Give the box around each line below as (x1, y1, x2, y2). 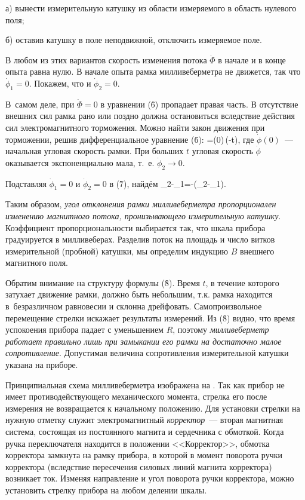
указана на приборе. (5, 358, 78, 371)
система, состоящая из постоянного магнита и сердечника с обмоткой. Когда (5, 425, 284, 438)
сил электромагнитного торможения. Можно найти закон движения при (5, 121, 265, 133)
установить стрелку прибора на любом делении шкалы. (5, 483, 207, 496)
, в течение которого (205, 276, 279, 289)
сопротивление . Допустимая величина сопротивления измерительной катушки (5, 346, 289, 359)
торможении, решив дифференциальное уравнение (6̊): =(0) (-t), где (5, 133, 254, 145)
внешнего (240, 244, 275, 257)
